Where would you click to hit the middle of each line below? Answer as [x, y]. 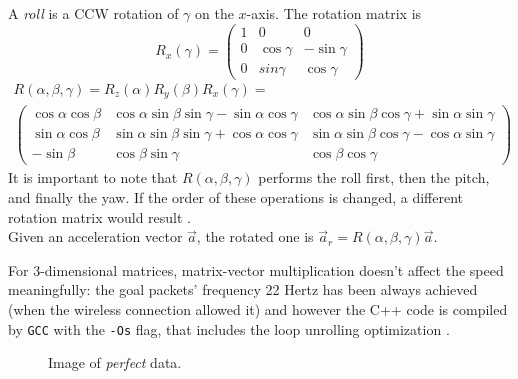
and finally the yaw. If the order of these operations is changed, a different [235, 197]
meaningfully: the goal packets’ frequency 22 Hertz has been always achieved [243, 289]
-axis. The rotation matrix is [334, 13]
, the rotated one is [255, 236]
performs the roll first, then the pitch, [374, 177]
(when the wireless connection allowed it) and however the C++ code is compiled [258, 308]
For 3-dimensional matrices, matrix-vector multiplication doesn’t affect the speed [256, 269]
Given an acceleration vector [95, 236]
